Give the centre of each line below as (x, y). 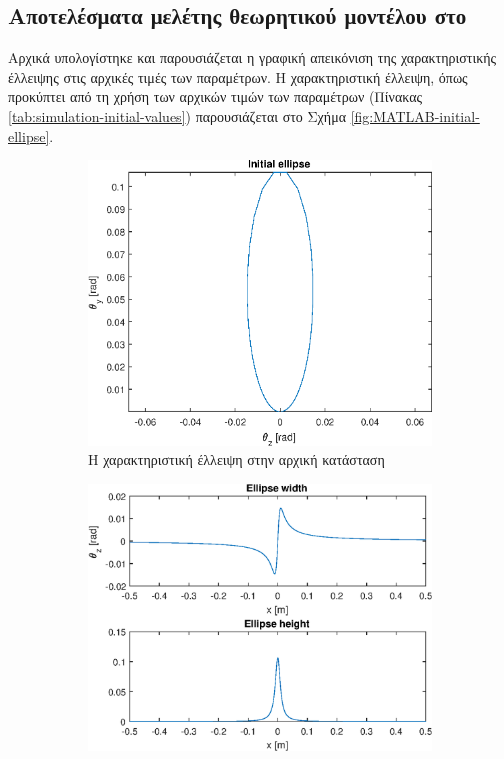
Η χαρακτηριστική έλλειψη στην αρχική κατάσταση (236, 459)
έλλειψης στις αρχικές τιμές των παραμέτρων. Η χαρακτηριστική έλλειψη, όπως (238, 76)
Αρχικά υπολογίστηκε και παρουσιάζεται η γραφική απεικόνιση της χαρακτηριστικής (252, 57)
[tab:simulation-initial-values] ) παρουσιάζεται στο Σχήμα (177, 115)
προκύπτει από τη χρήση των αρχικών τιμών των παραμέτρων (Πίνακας (215, 96)
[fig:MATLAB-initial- (415, 115)
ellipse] (29, 135)
